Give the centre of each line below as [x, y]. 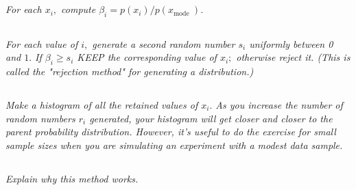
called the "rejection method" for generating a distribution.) [130, 71]
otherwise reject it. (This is [293, 57]
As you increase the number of [279, 104]
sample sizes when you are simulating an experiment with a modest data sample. [174, 145]
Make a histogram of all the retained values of [102, 104]
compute [79, 9]
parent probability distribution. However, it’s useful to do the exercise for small [171, 132]
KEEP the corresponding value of [147, 57]
